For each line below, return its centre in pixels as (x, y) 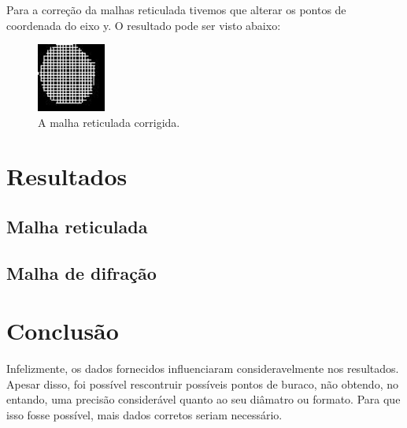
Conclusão (63, 331)
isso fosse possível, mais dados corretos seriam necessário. (144, 415)
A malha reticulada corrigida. (109, 122)
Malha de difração (81, 272)
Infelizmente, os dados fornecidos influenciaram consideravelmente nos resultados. (203, 368)
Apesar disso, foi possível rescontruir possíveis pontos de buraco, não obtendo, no (202, 383)
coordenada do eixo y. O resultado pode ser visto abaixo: (144, 25)
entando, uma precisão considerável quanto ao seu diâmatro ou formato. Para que (203, 399)
